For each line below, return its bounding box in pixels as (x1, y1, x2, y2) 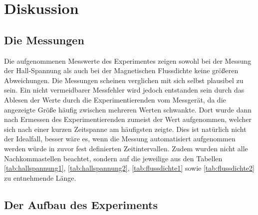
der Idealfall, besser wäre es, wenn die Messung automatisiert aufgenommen (4, 133, 236, 144)
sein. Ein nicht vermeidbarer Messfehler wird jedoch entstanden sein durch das (4, 85, 245, 95)
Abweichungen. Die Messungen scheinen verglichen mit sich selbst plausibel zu (4, 75, 244, 85)
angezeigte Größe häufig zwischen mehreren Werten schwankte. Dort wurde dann (4, 104, 252, 114)
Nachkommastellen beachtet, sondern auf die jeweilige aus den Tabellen (4, 153, 223, 163)
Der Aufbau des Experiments (4, 197, 158, 212)
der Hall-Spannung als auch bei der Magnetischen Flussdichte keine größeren (4, 65, 239, 76)
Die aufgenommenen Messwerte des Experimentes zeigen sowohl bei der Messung (4, 55, 252, 66)
